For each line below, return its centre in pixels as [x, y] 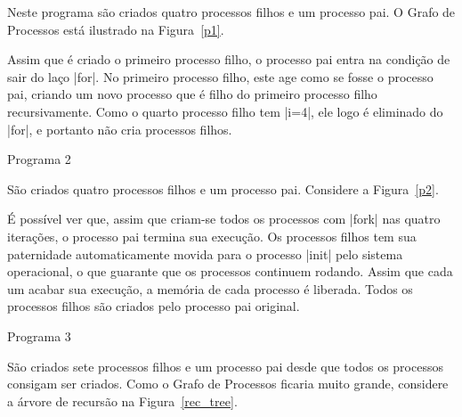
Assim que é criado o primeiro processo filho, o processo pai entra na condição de [229, 59]
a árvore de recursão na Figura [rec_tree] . [122, 401]
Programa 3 [39, 335]
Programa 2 [39, 159]
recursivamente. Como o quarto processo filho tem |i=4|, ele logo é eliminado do [225, 111]
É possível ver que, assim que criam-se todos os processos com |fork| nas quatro [224, 219]
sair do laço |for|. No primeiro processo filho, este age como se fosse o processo [220, 76]
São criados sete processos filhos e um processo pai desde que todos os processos [225, 366]
